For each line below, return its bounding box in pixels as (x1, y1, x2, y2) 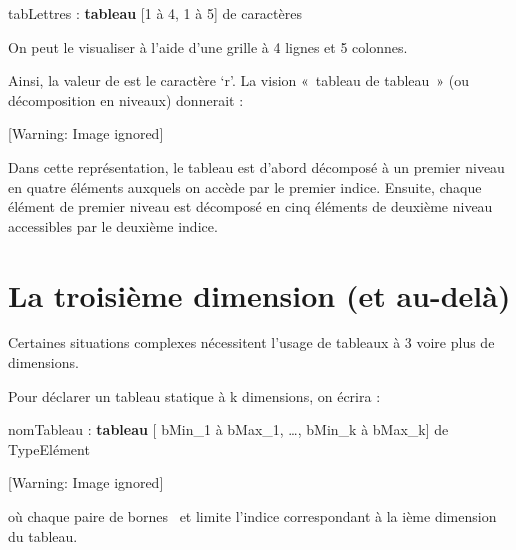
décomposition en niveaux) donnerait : (8, 89, 244, 110)
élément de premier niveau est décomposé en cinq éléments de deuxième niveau (8, 196, 493, 217)
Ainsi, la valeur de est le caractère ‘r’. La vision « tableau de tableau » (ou (8, 70, 470, 91)
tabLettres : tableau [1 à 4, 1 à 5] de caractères (8, 3, 302, 23)
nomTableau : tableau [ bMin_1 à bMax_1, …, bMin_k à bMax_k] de (8, 419, 449, 440)
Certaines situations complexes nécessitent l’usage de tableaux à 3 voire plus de (8, 332, 495, 353)
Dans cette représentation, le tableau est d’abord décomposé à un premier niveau (8, 156, 505, 177)
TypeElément (8, 438, 90, 459)
